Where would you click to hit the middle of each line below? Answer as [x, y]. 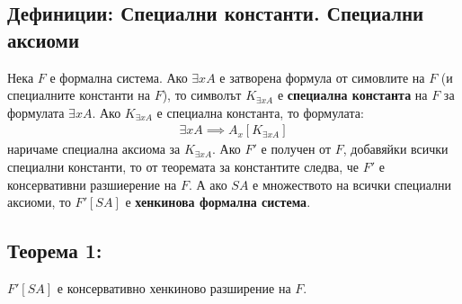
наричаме [33, 149]
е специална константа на [352, 95]
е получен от [296, 149]
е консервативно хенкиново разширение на [174, 287]
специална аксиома [114, 151]
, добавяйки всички [395, 149]
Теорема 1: [55, 250]
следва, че [331, 166]
